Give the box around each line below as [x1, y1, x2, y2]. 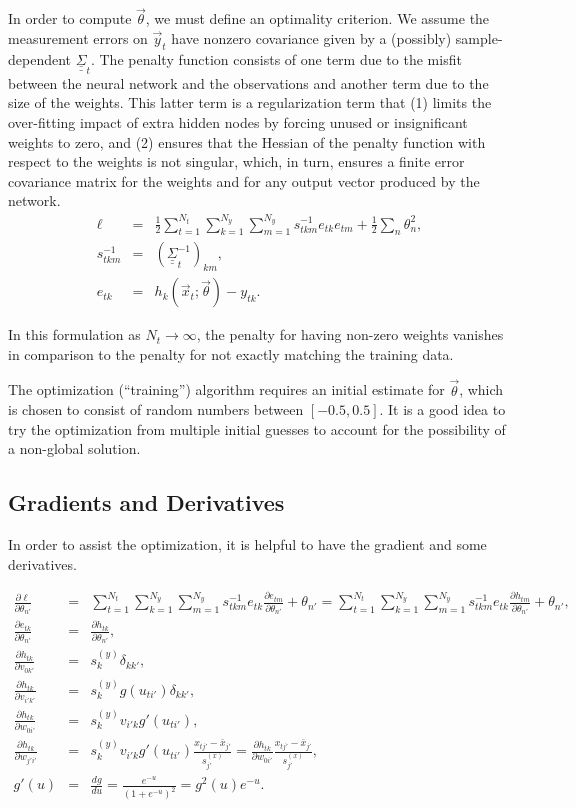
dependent [8, 48, 72, 69]
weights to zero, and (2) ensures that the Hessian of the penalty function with [8, 131, 486, 152]
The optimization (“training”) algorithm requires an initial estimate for [8, 379, 445, 400]
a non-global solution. [8, 438, 141, 459]
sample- [455, 27, 503, 48]
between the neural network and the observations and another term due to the [8, 72, 489, 93]
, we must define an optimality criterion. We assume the [145, 8, 490, 29]
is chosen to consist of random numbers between [8, 399, 304, 420]
